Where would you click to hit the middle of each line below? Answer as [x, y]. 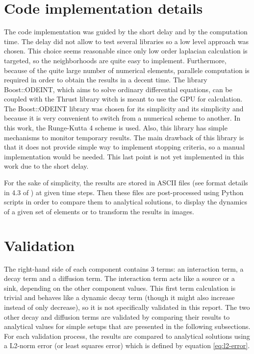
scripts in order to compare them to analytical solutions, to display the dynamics [126, 202]
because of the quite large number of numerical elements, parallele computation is [127, 70]
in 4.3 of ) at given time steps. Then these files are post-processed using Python [124, 192]
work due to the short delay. [46, 166]
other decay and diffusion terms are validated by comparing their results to [117, 316]
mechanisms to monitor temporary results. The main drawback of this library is [124, 137]
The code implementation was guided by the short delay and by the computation [126, 32]
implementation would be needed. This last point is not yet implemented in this [124, 156]
